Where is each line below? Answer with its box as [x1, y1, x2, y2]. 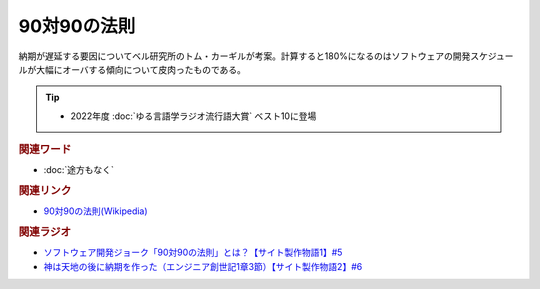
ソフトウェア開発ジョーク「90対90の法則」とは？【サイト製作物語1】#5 [43, 246, 343, 259]
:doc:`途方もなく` [43, 164, 115, 176]
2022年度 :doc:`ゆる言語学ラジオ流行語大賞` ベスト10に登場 [70, 110, 317, 122]
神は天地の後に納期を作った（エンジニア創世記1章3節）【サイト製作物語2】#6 [43, 260, 363, 272]
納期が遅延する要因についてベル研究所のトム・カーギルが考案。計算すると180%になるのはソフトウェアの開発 [18, 50, 471, 62]
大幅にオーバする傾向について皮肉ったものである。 [35, 63, 247, 75]
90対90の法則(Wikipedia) [43, 205, 149, 217]
